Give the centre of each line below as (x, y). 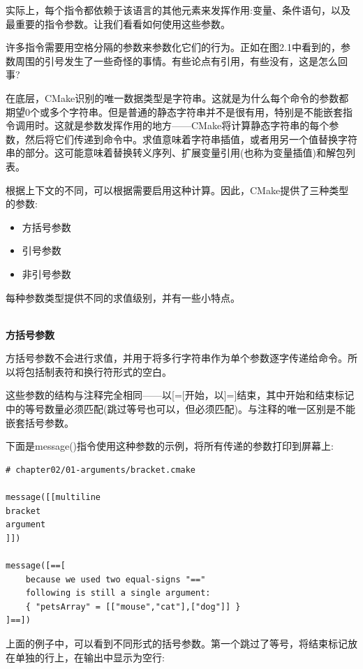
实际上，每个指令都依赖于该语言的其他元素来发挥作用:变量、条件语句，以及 (178, 10)
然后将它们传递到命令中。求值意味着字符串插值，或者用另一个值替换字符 (191, 139)
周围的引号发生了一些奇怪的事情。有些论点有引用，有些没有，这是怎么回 (181, 60)
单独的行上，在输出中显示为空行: (90, 657)
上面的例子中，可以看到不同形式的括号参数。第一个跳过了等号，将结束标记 (177, 643)
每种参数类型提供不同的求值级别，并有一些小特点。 (123, 297)
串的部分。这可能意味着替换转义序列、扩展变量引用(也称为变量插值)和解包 (176, 153)
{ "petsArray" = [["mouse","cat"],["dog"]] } (133, 606)
